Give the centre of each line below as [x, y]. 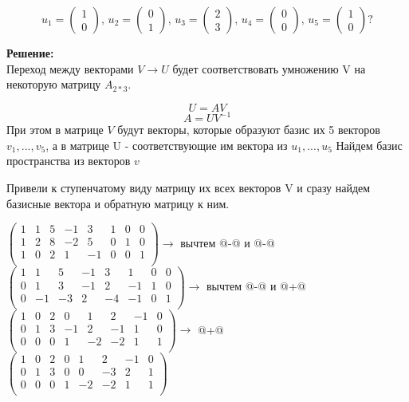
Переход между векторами [70, 68]
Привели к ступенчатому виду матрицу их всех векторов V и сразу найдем [189, 188]
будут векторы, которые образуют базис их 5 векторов [249, 130]
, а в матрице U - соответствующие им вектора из [167, 145]
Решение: [30, 53]
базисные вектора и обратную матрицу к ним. [118, 203]
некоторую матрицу [54, 84]
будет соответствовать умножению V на [269, 68]
